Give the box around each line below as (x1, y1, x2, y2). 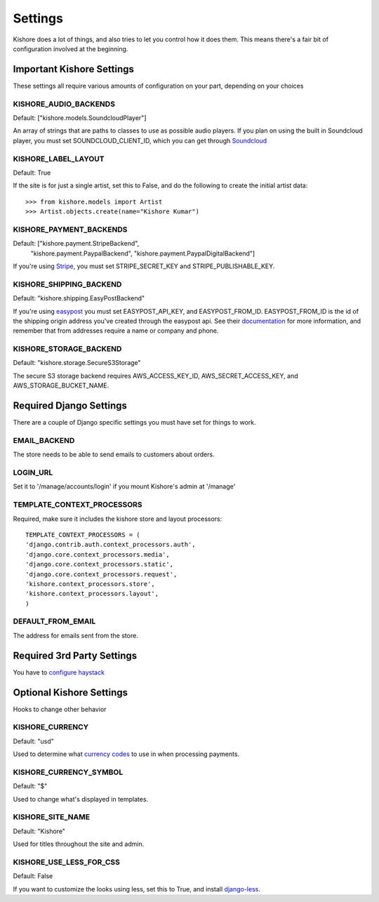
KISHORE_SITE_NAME (13, 812, 91, 822)
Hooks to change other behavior (13, 705, 107, 713)
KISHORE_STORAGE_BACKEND (13, 344, 122, 354)
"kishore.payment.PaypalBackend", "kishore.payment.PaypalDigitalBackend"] (30, 249, 255, 258)
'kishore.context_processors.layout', (25, 590, 159, 598)
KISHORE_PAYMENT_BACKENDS (13, 225, 128, 234)
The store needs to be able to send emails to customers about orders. (13, 450, 215, 459)
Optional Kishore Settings (13, 687, 128, 698)
